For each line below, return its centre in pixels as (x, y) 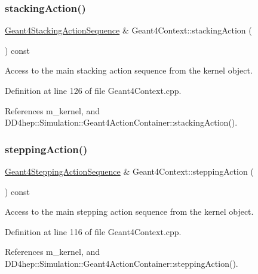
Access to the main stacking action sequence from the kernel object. (129, 70)
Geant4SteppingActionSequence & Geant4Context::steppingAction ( (129, 171)
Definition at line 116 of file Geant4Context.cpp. (93, 231)
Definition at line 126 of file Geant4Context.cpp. (93, 90)
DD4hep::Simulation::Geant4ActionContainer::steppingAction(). (122, 263)
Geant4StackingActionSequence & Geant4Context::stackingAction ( (128, 30)
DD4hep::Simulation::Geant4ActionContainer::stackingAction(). (121, 122)
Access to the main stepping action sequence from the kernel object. (129, 211)
